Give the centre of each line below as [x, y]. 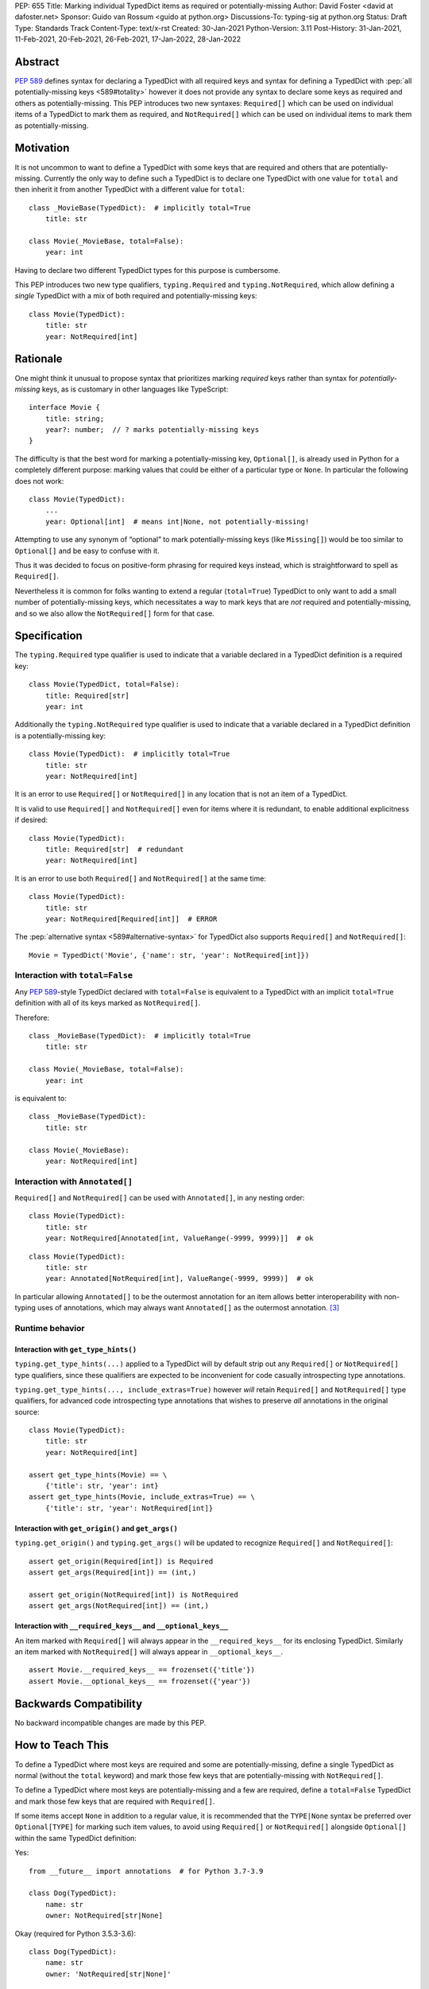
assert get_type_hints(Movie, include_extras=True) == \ [142, 1497]
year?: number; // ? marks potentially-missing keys [152, 430]
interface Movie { [65, 407]
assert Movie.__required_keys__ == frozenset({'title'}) [142, 1670]
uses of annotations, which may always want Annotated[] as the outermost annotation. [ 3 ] [188, 1308]
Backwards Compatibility [79, 1704]
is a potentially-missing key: [60, 735]
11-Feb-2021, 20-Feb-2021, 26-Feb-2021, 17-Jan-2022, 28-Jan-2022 [128, 39]
